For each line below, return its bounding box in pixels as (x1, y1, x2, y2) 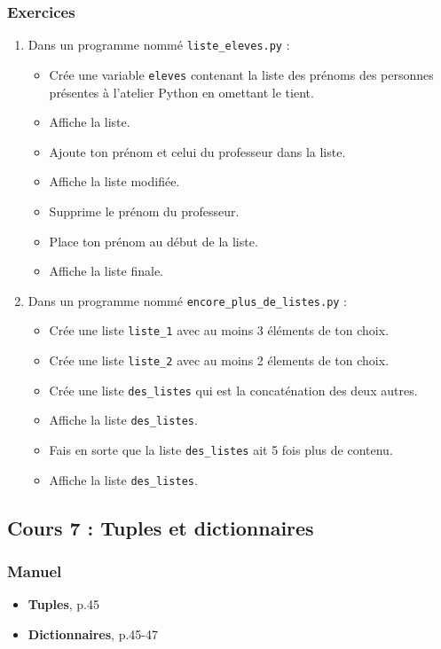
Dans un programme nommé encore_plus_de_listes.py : (28, 291, 348, 309)
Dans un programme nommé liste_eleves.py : (28, 35, 290, 54)
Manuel (7, 559, 62, 582)
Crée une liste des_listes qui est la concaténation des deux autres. (49, 380, 418, 399)
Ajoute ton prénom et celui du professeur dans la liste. (49, 142, 346, 160)
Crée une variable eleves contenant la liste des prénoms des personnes (49, 65, 434, 83)
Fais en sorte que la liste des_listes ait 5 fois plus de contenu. (49, 440, 393, 458)
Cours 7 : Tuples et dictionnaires (7, 513, 314, 541)
